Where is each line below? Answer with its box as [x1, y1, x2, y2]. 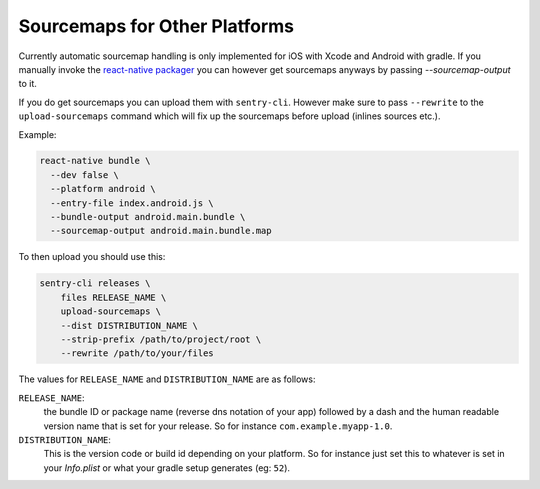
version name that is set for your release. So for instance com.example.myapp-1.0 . [43, 420, 393, 432]
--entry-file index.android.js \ [50, 197, 214, 209]
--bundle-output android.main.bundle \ [50, 211, 246, 223]
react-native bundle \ [39, 155, 151, 167]
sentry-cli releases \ [39, 278, 151, 289]
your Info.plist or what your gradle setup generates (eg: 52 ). [43, 461, 290, 474]
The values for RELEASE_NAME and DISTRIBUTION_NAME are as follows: [18, 373, 316, 385]
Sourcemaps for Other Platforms [18, 15, 295, 37]
